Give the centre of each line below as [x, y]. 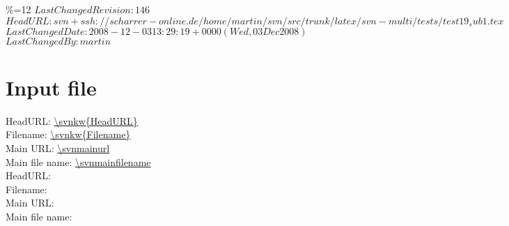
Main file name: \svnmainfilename [78, 161]
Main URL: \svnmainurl [58, 148]
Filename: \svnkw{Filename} [68, 134]
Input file [51, 87]
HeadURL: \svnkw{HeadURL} [72, 120]
